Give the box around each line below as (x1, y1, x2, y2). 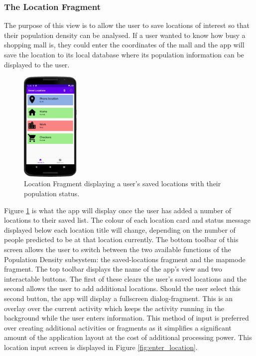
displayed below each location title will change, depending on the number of (4, 224, 236, 235)
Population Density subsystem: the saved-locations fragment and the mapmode (4, 254, 246, 264)
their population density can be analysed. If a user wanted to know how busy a (4, 29, 246, 40)
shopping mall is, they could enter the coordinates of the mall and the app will (4, 39, 245, 50)
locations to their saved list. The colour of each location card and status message (4, 215, 251, 225)
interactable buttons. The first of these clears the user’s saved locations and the (4, 273, 247, 284)
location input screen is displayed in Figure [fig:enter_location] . (4, 342, 198, 352)
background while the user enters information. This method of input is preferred (4, 313, 249, 323)
